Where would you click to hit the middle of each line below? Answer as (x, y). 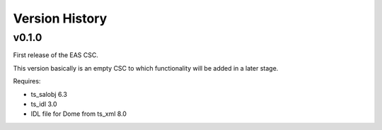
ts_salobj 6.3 (49, 94)
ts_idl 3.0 (44, 104)
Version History (60, 18)
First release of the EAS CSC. (56, 55)
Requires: (27, 81)
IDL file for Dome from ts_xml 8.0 (79, 114)
